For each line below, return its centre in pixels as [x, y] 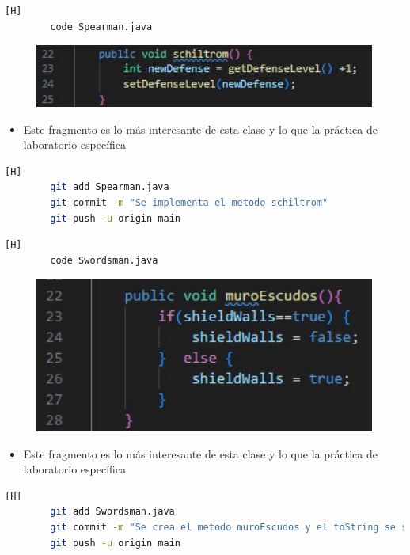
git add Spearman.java [110, 187]
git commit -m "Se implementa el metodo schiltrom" [189, 202]
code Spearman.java [101, 27]
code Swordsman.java [104, 260]
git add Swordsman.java [112, 512]
